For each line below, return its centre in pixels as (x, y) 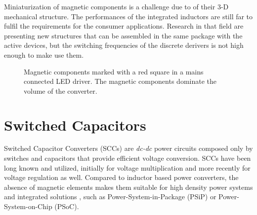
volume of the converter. (61, 90)
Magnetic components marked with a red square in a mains (114, 71)
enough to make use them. (44, 54)
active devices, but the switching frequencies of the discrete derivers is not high (124, 45)
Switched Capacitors (75, 125)
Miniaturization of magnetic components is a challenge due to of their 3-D (116, 6)
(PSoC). (67, 206)
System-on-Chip (28, 206)
